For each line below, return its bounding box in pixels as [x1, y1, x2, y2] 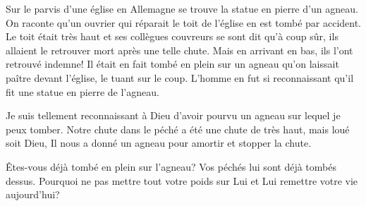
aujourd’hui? [6, 187, 60, 202]
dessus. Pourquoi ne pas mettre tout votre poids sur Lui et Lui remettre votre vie [6, 173, 358, 188]
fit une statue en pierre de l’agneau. [6, 84, 159, 99]
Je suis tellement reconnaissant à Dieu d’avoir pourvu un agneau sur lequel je [6, 108, 341, 123]
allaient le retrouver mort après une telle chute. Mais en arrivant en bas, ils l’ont [6, 42, 353, 57]
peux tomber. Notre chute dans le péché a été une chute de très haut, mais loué [6, 121, 350, 136]
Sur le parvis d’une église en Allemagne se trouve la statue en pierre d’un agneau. [6, 1, 358, 16]
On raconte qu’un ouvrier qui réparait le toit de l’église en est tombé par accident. [6, 15, 361, 30]
